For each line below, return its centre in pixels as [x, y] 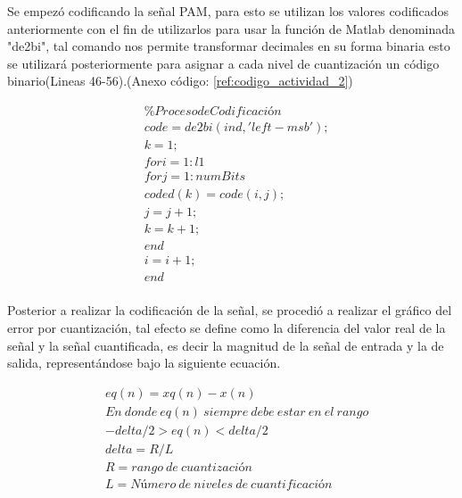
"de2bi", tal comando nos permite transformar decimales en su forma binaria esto [229, 46]
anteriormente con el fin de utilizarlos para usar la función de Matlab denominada [231, 28]
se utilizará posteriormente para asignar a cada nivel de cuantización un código [223, 63]
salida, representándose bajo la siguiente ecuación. [144, 363]
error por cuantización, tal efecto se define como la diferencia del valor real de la [227, 327]
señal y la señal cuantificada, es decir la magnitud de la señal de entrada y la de [226, 345]
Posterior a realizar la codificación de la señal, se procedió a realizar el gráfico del [230, 310]
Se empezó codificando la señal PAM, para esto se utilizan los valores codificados [228, 11]
